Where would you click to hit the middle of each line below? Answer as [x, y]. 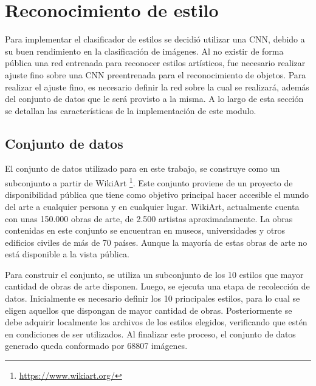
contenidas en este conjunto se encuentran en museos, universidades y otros [145, 230]
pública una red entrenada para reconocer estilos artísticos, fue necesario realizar [155, 63]
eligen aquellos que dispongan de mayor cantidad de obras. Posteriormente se [149, 310]
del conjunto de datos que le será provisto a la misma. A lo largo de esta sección [154, 99]
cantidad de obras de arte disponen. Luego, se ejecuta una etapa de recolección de [157, 286]
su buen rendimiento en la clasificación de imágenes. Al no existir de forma [144, 51]
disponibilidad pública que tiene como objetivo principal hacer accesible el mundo [157, 195]
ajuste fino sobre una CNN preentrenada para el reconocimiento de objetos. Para [156, 74]
